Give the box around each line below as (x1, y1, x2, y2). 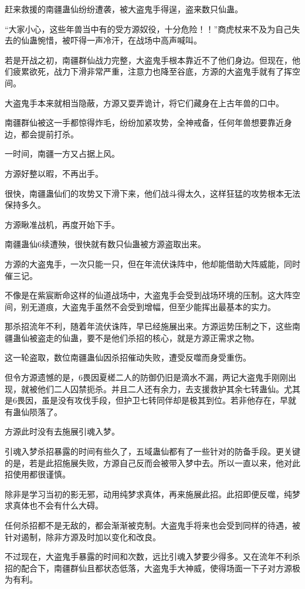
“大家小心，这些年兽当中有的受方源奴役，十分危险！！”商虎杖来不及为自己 (5, 22, 292, 35)
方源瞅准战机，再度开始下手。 (5, 218, 120, 230)
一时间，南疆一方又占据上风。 (5, 147, 120, 160)
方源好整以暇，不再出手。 (5, 167, 103, 179)
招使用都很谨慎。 (5, 468, 70, 480)
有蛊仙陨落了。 (5, 405, 62, 418)
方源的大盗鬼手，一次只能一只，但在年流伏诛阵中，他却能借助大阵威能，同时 (5, 257, 300, 270)
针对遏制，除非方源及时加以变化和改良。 (5, 530, 161, 543)
